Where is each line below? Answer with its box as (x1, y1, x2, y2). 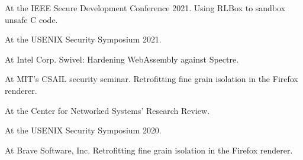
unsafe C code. (5, 13, 58, 25)
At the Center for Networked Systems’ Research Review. (5, 104, 210, 116)
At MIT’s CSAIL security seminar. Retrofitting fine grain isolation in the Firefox (5, 73, 298, 85)
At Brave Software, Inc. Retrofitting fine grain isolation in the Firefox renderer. (5, 143, 293, 156)
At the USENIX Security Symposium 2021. (5, 33, 162, 45)
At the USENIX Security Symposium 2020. (5, 124, 162, 136)
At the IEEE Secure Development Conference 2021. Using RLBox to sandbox (5, 2, 286, 14)
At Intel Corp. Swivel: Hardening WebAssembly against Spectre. (5, 53, 239, 65)
